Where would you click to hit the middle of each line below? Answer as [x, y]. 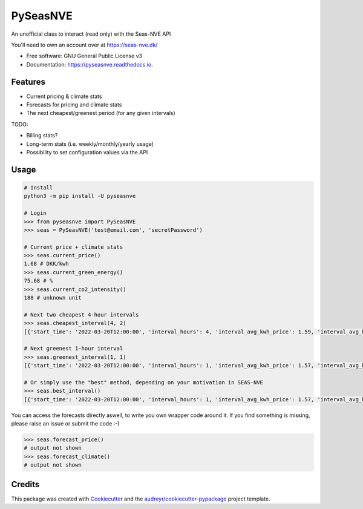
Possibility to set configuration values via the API [87, 152]
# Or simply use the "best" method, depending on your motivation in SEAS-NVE [143, 382]
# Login [35, 213]
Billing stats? [42, 136]
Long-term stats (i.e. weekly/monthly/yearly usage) [90, 144]
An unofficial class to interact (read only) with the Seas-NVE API [91, 34]
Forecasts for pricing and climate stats [74, 105]
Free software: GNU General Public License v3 [84, 56]
